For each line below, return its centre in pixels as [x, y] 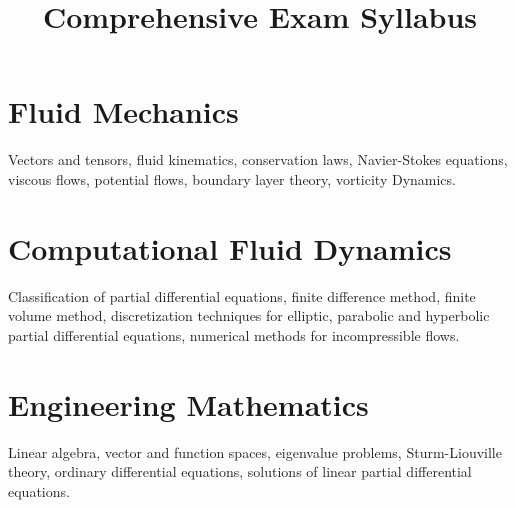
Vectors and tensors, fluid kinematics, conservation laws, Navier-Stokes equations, [258, 159]
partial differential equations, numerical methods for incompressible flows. [234, 334]
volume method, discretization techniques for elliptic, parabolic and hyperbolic [249, 315]
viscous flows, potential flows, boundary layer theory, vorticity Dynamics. [232, 178]
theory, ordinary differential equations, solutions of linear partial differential [240, 471]
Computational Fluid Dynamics [230, 247]
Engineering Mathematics [188, 403]
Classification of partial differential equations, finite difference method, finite [242, 295]
